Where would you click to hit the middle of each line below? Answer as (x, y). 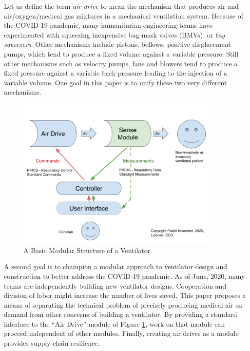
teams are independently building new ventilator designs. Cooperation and (115, 285)
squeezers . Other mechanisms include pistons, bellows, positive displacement (117, 44)
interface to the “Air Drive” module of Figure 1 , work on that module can (115, 323)
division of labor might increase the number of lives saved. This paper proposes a (125, 295)
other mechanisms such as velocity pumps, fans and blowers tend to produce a (121, 63)
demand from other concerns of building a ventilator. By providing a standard (121, 314)
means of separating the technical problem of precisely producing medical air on (124, 304)
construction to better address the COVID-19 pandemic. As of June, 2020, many (125, 276)
